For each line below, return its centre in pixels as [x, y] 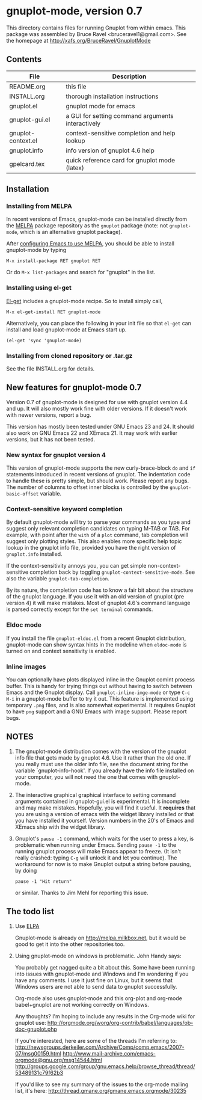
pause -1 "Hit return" [43, 881]
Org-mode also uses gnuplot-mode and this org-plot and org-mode [98, 998]
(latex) [75, 168]
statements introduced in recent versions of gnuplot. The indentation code [98, 475]
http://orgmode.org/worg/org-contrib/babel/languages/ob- [120, 1022]
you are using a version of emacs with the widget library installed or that [104, 814]
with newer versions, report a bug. [49, 415]
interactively [83, 123]
